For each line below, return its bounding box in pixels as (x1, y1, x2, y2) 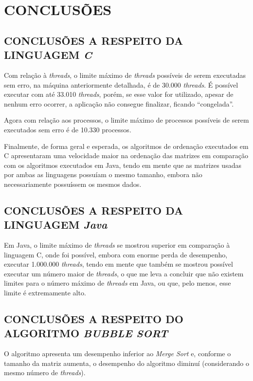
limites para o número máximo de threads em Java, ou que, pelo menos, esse (4, 278, 231, 288)
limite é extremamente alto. (4, 288, 86, 298)
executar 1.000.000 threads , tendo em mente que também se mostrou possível (4, 259, 233, 269)
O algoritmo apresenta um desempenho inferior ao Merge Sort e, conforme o (4, 348, 231, 359)
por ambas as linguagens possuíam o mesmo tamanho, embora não (4, 169, 202, 180)
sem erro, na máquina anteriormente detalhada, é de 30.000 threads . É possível (4, 79, 238, 90)
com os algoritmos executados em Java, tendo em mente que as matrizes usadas (4, 160, 241, 170)
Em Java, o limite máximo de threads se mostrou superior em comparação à (4, 240, 230, 250)
